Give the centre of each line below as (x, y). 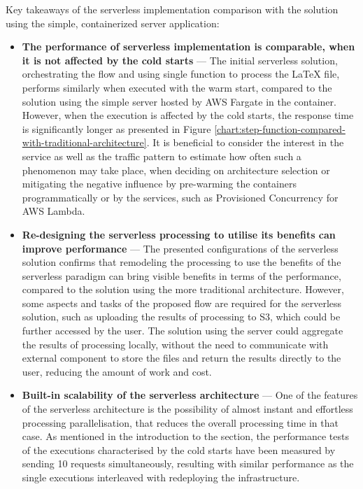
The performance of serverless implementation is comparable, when (188, 47)
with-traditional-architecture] (84, 142)
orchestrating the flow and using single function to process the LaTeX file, (181, 74)
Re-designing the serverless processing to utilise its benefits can (179, 234)
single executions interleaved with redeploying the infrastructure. (161, 477)
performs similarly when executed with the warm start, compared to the (177, 87)
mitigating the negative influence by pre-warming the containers (159, 184)
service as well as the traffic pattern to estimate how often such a (162, 156)
